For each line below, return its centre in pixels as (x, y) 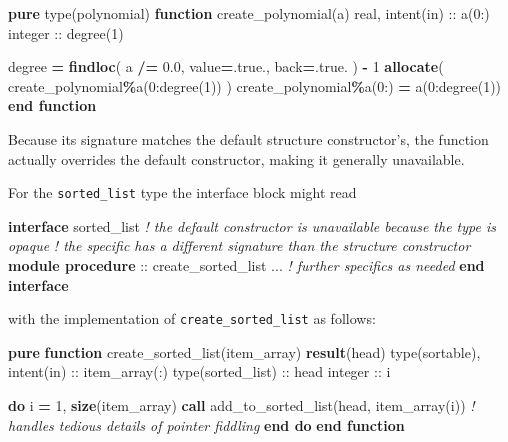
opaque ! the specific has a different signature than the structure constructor (239, 245)
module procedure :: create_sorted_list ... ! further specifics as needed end (246, 265)
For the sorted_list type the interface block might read (182, 192)
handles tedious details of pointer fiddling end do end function (206, 424)
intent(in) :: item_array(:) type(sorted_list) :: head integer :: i (199, 371)
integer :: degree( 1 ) (66, 32)
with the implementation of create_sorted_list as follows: (192, 318)
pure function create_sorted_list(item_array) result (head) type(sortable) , (244, 351)
